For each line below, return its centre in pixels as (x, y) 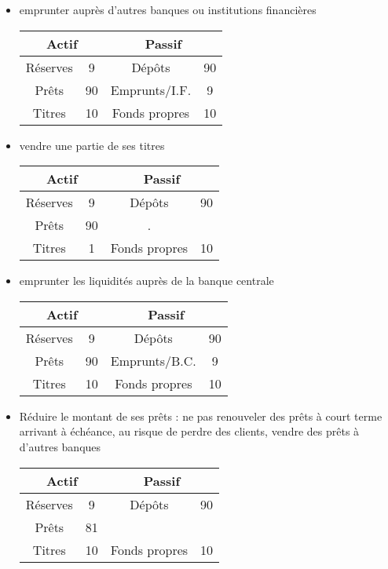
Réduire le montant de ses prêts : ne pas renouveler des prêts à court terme (201, 416)
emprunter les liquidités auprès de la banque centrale (146, 281)
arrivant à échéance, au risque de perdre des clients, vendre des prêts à (189, 431)
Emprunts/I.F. (151, 89)
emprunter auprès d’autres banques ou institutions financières (168, 9)
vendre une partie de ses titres (92, 145)
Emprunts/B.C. (153, 360)
